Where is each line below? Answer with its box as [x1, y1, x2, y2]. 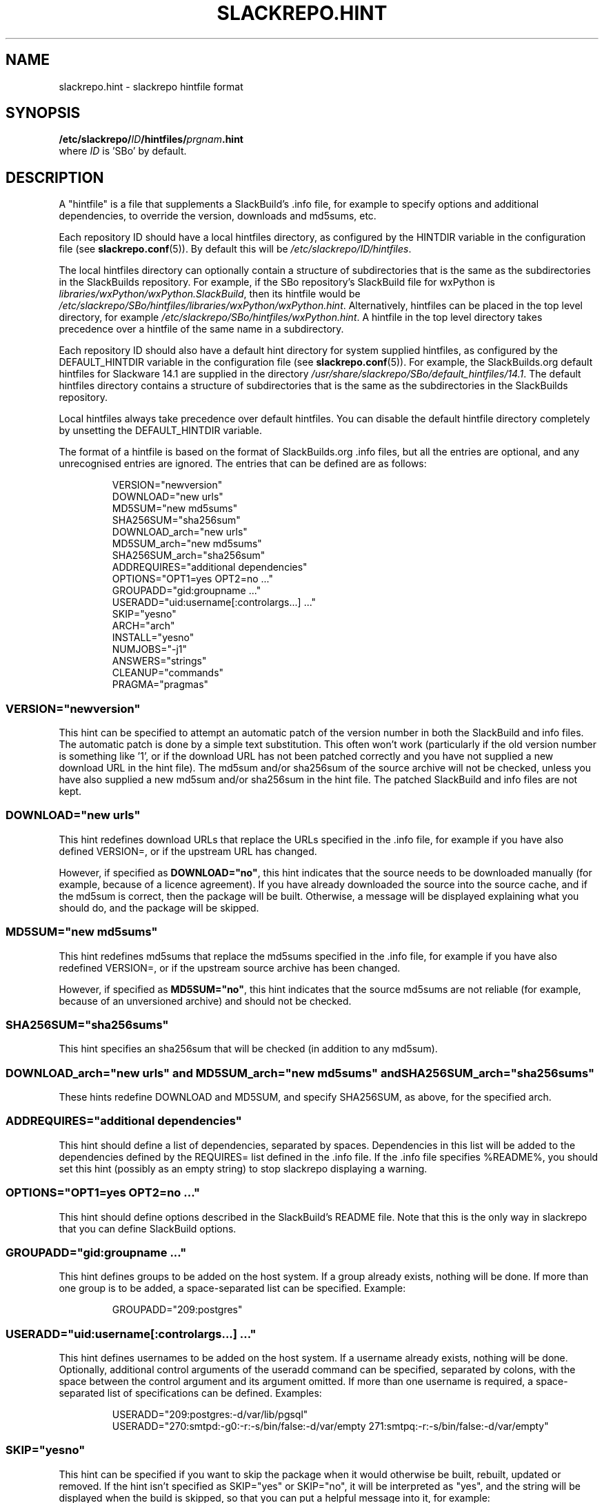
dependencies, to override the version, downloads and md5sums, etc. [59, 210, 376, 222]
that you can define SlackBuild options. [59, 1222, 236, 1235]
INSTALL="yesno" [112, 631, 194, 644]
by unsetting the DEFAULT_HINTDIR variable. [59, 424, 262, 437]
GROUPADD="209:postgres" [112, 1304, 243, 1316]
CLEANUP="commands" [112, 667, 224, 679]
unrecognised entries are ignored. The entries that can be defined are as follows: [59, 458, 427, 470]
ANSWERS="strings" [112, 655, 207, 667]
